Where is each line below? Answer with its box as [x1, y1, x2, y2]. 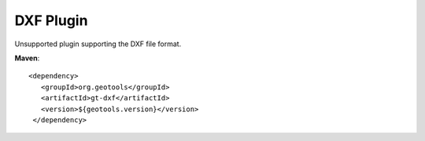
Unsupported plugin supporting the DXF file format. [14, 39, 182, 49]
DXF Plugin [14, 12, 88, 29]
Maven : [14, 53, 40, 63]
